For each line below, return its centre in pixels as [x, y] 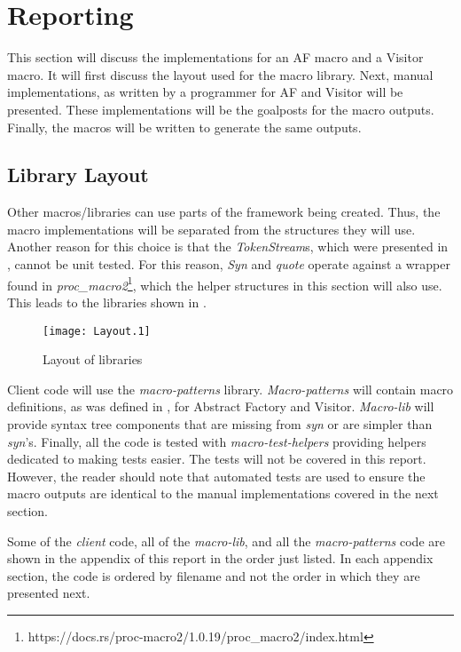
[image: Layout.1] [97, 331]
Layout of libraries [93, 359]
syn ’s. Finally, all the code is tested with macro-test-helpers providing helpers [217, 441]
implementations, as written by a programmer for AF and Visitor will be [205, 92]
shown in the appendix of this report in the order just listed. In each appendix [220, 558]
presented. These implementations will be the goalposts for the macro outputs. [221, 109]
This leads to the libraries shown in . [107, 302]
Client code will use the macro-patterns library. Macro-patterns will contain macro [230, 389]
